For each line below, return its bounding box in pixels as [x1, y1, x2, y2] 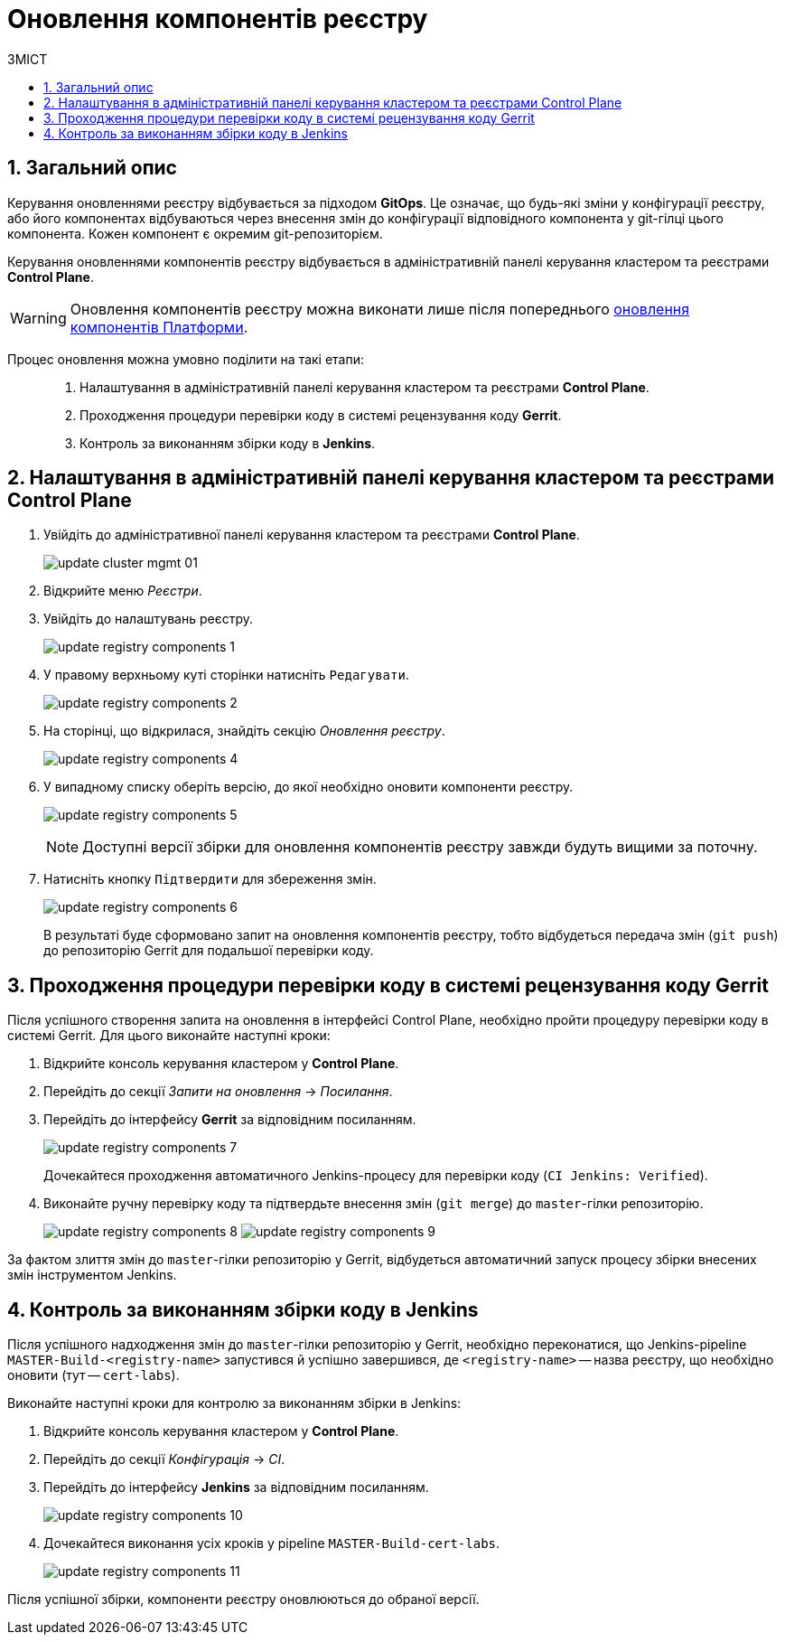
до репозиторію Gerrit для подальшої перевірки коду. [43, 943, 374, 959]
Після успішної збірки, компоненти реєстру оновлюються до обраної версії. [7, 1591, 480, 1608]
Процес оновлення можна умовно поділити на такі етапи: [7, 351, 365, 367]
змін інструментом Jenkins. [7, 1267, 177, 1283]
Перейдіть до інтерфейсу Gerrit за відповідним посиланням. [43, 1112, 416, 1128]
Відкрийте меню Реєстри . [43, 583, 202, 599]
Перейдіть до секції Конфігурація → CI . [43, 1451, 285, 1468]
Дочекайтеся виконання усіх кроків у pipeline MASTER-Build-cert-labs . [43, 1535, 500, 1552]
